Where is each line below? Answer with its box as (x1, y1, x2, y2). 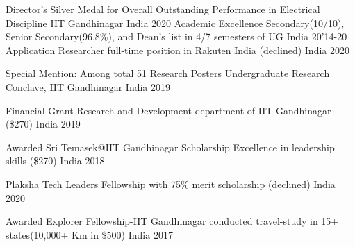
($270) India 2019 (6, 117, 81, 131)
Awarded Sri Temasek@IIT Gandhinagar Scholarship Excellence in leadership (6, 139, 335, 154)
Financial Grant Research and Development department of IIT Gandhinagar (6, 103, 331, 117)
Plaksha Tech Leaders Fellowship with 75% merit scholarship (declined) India (6, 176, 336, 191)
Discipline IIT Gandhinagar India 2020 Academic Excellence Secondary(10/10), (6, 15, 345, 30)
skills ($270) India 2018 (6, 153, 105, 168)
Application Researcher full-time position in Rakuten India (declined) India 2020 (6, 42, 349, 57)
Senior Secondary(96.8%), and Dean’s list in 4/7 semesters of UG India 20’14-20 (6, 29, 347, 44)
